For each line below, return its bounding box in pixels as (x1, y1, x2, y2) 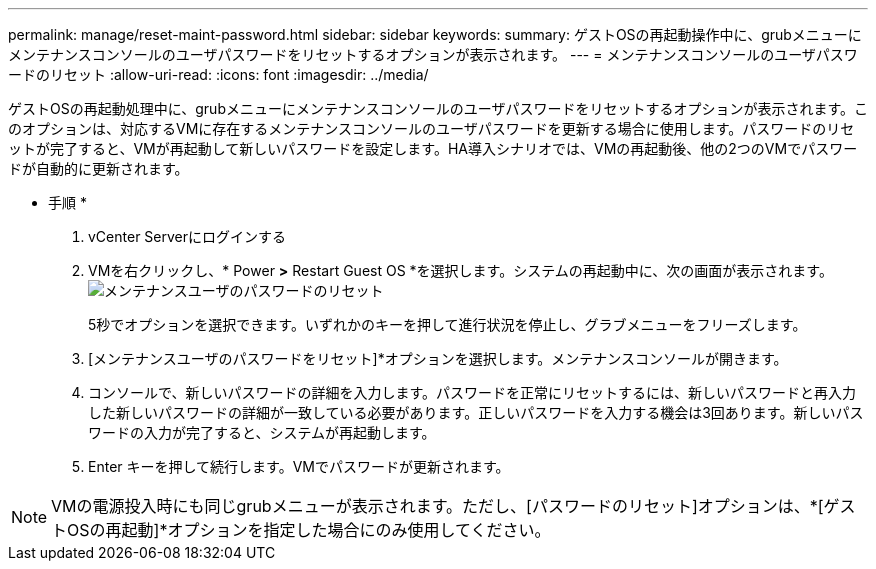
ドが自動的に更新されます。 (8, 160, 189, 177)
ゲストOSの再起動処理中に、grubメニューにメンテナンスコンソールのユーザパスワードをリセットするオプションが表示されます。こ (8, 100, 869, 117)
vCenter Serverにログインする (88, 228, 287, 245)
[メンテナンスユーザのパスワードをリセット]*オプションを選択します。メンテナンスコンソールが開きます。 (88, 350, 788, 367)
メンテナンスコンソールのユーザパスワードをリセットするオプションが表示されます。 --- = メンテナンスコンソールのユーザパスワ (8, 46, 858, 63)
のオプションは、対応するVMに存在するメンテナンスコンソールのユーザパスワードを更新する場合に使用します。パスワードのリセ (8, 120, 855, 137)
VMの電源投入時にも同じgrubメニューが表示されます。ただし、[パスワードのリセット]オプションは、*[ (51, 496, 824, 516)
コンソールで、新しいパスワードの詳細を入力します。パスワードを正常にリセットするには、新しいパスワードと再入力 (88, 384, 857, 401)
